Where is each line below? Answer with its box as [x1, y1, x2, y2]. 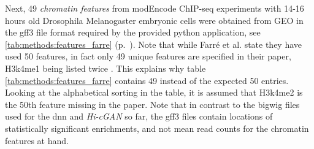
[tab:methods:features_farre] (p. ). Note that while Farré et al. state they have [5, 37, 302, 50]
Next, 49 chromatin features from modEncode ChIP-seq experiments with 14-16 [5, 2, 304, 14]
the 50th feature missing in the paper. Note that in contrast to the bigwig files [5, 97, 300, 110]
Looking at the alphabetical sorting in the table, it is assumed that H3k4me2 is [5, 86, 303, 99]
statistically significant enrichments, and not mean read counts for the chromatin [5, 121, 309, 134]
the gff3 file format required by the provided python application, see [5, 26, 261, 39]
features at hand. [5, 134, 69, 147]
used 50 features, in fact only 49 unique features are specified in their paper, [5, 50, 291, 63]
